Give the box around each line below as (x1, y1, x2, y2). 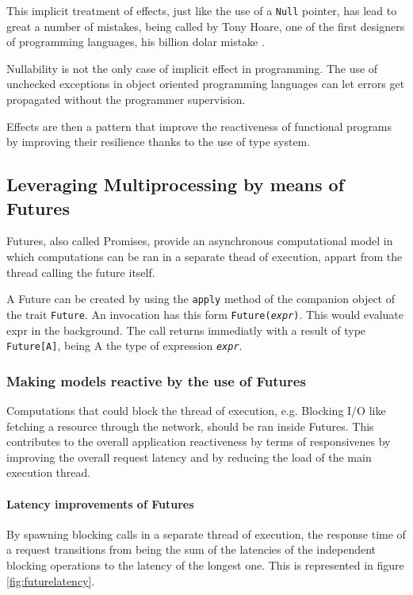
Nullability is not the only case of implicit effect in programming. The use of (6, 59, 378, 76)
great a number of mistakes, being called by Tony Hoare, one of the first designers (6, 17, 405, 34)
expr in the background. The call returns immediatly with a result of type (6, 321, 366, 338)
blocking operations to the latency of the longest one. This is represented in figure (6, 556, 404, 573)
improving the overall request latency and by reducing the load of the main (6, 448, 372, 465)
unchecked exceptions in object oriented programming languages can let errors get (6, 75, 405, 92)
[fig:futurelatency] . (6, 572, 95, 589)
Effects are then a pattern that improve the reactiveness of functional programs (6, 117, 392, 134)
